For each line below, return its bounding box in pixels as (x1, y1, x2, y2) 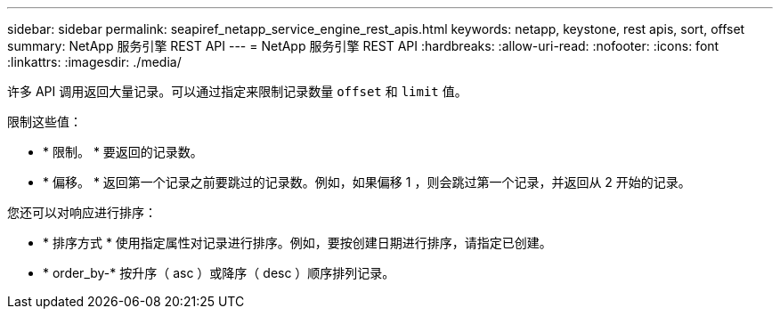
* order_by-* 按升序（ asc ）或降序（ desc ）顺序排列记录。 (43, 265, 395, 280)
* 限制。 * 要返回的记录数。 (43, 144, 203, 159)
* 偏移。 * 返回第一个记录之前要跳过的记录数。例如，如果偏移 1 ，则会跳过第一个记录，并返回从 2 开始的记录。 (43, 174, 691, 190)
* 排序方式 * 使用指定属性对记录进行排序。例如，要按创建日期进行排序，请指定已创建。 (43, 235, 552, 250)
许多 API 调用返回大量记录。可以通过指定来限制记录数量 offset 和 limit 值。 (7, 84, 467, 99)
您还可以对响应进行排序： (7, 205, 157, 220)
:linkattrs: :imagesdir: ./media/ (7, 54, 182, 69)
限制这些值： (7, 114, 82, 129)
